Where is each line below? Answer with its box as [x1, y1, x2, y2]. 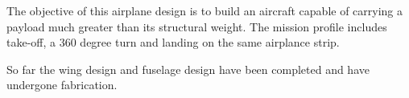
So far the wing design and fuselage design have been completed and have [6, 60, 370, 77]
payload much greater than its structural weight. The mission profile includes [6, 18, 387, 35]
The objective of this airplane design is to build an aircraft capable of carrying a [6, 2, 403, 18]
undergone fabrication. [6, 76, 118, 93]
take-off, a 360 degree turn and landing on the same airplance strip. [6, 34, 340, 51]
